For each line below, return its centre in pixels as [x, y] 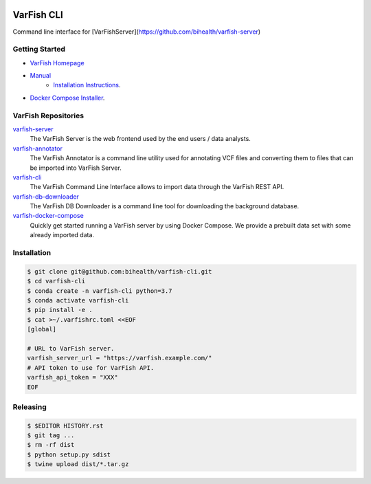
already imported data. [62, 235]
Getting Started [39, 49]
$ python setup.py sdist [69, 454]
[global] [42, 329]
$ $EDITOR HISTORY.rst [65, 426]
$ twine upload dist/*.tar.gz [78, 464]
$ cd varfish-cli [56, 281]
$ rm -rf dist [51, 445]
